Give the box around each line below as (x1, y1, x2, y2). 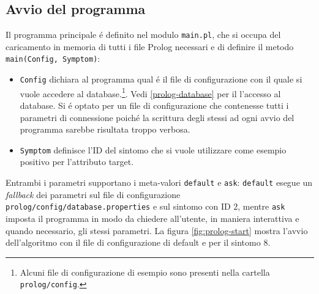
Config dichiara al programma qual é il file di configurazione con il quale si (20, 73, 302, 86)
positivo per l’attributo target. (20, 155, 134, 168)
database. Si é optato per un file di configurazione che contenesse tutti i (20, 99, 289, 112)
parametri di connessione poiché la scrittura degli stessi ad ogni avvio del (20, 111, 295, 123)
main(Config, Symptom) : (6, 52, 100, 65)
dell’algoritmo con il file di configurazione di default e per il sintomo (6, 236, 261, 249)
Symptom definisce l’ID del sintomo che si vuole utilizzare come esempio (20, 143, 287, 156)
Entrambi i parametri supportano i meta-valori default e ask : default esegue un (6, 176, 313, 189)
